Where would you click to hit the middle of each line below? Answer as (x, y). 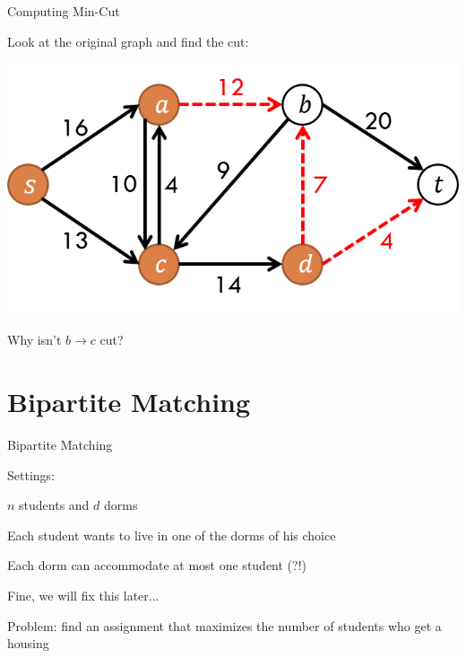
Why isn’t (35, 340)
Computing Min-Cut (64, 11)
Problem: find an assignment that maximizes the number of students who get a (224, 625)
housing (28, 643)
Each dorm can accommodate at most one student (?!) (157, 565)
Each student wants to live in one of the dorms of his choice (172, 535)
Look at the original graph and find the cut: (128, 41)
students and (54, 505)
